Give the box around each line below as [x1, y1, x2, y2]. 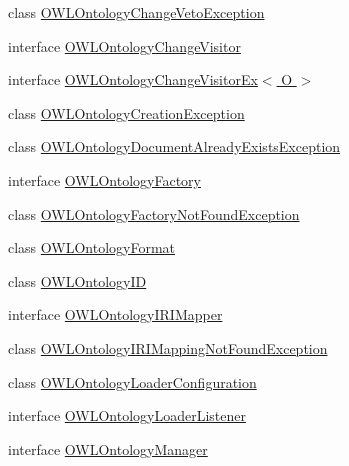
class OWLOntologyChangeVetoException [8, 2, 265, 22]
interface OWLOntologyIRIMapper [8, 304, 223, 325]
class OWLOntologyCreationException [8, 102, 245, 123]
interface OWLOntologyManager [8, 438, 208, 459]
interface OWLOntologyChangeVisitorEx [8, 69, 258, 90]
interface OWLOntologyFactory [8, 169, 201, 190]
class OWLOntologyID [8, 270, 147, 291]
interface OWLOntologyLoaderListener [8, 405, 247, 426]
